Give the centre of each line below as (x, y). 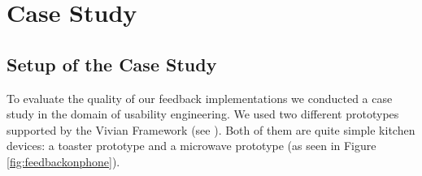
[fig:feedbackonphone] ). (63, 161)
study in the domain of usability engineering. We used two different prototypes (203, 114)
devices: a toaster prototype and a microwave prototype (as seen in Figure (191, 146)
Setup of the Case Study (112, 64)
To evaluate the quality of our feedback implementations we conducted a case (200, 98)
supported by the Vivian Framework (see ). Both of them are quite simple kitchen (211, 129)
